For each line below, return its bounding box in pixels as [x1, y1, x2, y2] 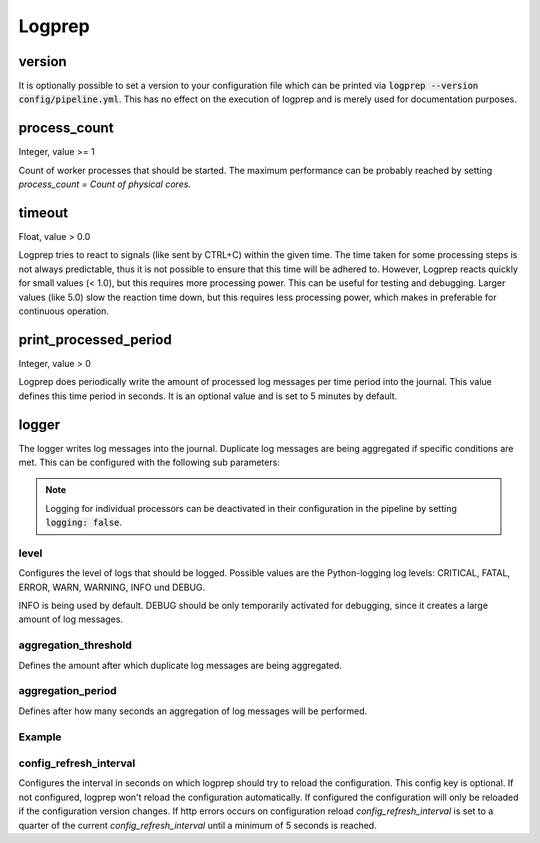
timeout [18, 204, 69, 221]
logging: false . [45, 516, 123, 529]
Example [18, 730, 62, 744]
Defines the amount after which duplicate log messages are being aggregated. [18, 659, 342, 671]
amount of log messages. [18, 613, 124, 625]
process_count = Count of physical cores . [18, 178, 192, 190]
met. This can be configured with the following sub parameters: [18, 456, 280, 468]
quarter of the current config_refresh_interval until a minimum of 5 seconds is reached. [18, 819, 377, 831]
